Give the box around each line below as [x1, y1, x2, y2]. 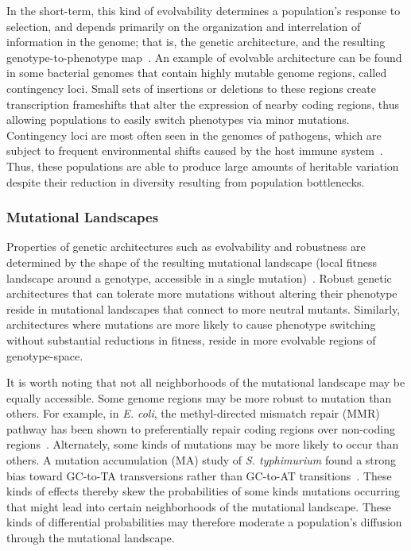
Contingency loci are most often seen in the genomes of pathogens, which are [6, 126, 382, 143]
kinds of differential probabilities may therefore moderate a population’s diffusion [6, 514, 402, 530]
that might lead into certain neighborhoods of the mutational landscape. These [6, 498, 391, 514]
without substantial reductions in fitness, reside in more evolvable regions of [6, 331, 376, 348]
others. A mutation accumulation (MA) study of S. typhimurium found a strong [6, 452, 397, 468]
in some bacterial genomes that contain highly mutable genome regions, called [6, 64, 387, 81]
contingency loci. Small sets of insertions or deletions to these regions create [6, 79, 376, 96]
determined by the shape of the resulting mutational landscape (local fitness [6, 253, 377, 270]
